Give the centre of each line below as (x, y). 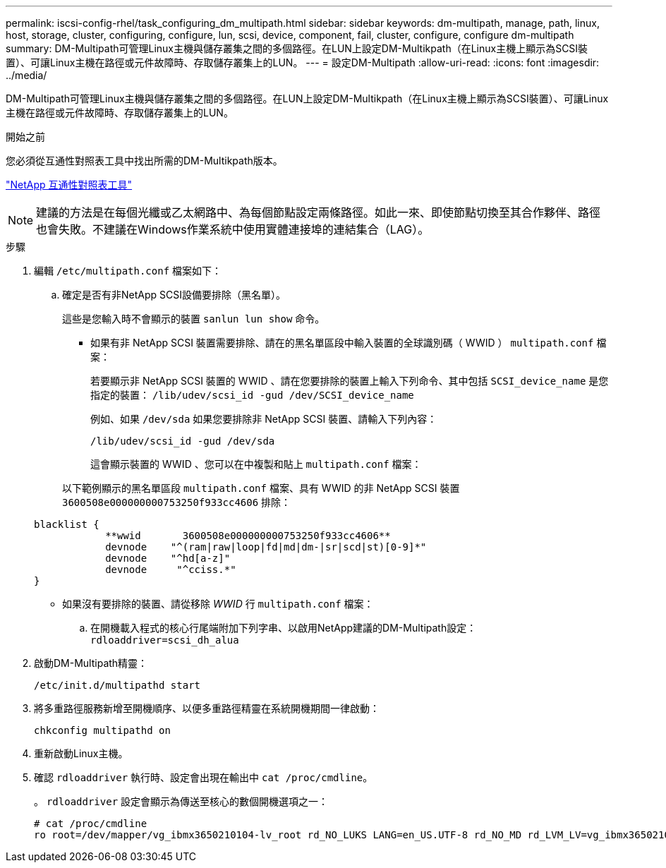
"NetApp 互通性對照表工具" (69, 185)
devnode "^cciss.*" (171, 569)
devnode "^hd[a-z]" (168, 558)
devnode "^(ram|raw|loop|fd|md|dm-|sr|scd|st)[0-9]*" (266, 547)
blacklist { (67, 524)
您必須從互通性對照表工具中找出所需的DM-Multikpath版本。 (144, 161)
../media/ (26, 75)
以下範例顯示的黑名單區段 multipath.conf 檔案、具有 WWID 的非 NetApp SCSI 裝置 (261, 488)
